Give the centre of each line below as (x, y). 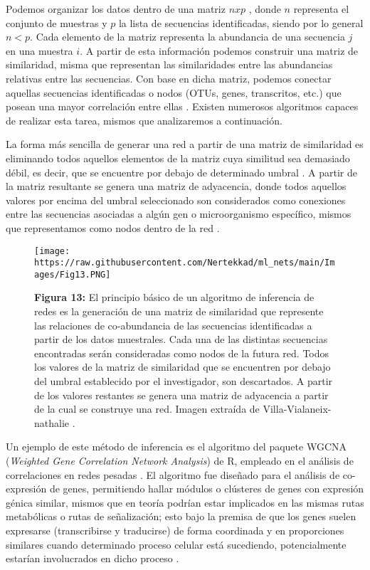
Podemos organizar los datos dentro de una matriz (116, 9)
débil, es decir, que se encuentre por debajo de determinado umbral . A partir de (181, 172)
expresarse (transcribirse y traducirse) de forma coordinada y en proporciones (175, 530)
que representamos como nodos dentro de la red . (113, 227)
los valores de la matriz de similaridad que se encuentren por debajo (183, 367)
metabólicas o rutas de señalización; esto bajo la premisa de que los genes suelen (181, 516)
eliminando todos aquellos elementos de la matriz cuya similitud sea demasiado (178, 158)
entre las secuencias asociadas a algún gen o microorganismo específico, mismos (179, 214)
